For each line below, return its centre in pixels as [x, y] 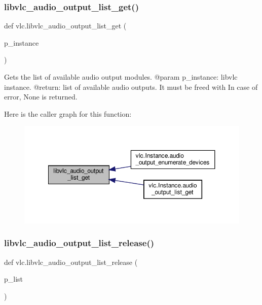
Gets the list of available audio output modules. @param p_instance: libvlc [121, 77]
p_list [14, 279]
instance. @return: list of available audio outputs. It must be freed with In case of [131, 87]
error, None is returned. [41, 97]
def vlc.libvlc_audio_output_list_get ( [65, 26]
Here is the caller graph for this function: [68, 113]
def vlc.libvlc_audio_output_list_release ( [71, 262]
